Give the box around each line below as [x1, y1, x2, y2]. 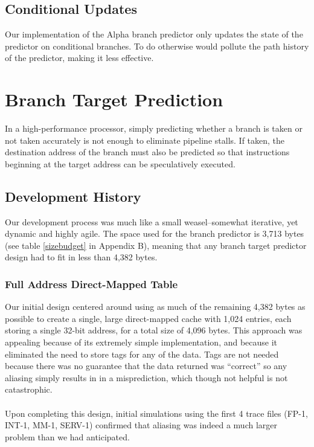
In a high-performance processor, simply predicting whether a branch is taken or [5, 122, 303, 135]
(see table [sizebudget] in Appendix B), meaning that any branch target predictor [5, 239, 307, 251]
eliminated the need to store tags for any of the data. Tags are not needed [5, 347, 279, 360]
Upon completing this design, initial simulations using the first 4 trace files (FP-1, [5, 407, 308, 419]
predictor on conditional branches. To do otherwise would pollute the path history [5, 39, 309, 52]
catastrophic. [5, 383, 53, 396]
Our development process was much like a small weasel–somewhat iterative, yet [5, 215, 298, 228]
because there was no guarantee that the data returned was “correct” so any [5, 359, 287, 372]
